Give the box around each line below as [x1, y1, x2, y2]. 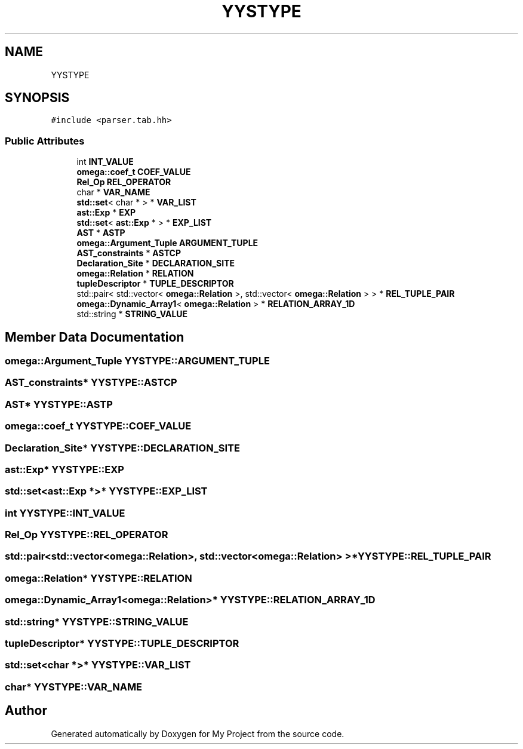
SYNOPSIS [5, 90, 70, 106]
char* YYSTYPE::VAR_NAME [5, 680, 143, 693]
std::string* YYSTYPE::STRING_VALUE [5, 615, 189, 628]
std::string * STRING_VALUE [76, 309, 188, 320]
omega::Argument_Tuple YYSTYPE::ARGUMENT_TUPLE [5, 355, 270, 367]
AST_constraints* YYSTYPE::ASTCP [5, 376, 177, 389]
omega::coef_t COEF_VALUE [76, 167, 191, 177]
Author [5, 703, 47, 719]
